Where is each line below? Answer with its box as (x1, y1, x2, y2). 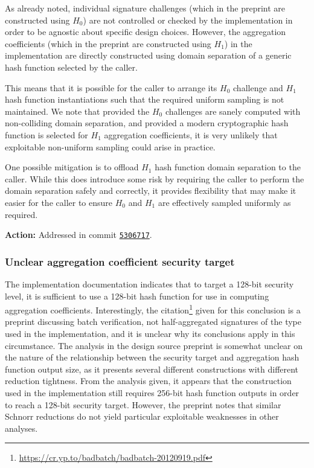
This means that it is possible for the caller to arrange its (5, 81, 217, 94)
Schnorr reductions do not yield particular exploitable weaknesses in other (5, 410, 279, 423)
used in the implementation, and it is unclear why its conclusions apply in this (5, 327, 295, 339)
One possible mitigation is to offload (5, 161, 139, 173)
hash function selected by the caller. (5, 60, 138, 73)
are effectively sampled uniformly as (158, 196, 291, 208)
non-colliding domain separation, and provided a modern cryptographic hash (5, 117, 289, 129)
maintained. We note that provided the (5, 104, 150, 117)
